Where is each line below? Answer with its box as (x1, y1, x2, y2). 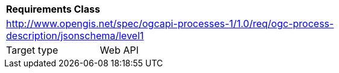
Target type (6, 44, 59, 56)
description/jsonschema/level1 (6, 30, 144, 42)
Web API (100, 44, 139, 56)
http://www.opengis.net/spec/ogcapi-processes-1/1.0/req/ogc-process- (6, 17, 334, 30)
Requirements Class (6, 3, 100, 15)
